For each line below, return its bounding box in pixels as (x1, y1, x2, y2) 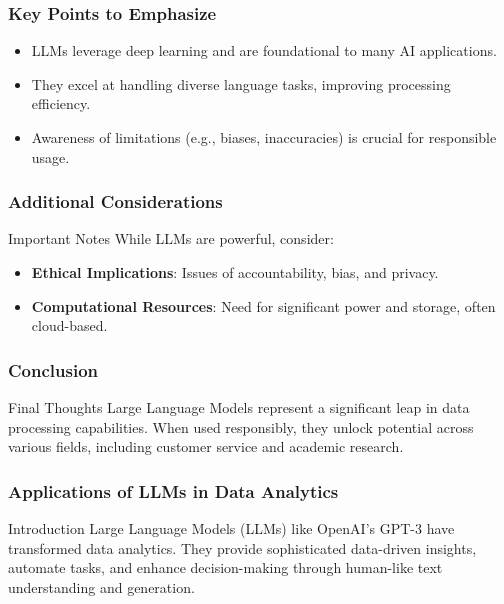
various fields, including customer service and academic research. (8, 436, 404, 457)
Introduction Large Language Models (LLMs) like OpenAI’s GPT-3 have (8, 518, 455, 538)
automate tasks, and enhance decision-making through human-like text (8, 557, 443, 578)
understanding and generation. (8, 576, 195, 597)
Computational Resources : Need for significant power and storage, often (31, 295, 496, 316)
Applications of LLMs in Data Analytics (8, 478, 339, 503)
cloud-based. (31, 315, 108, 336)
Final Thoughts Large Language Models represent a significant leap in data (8, 397, 470, 417)
